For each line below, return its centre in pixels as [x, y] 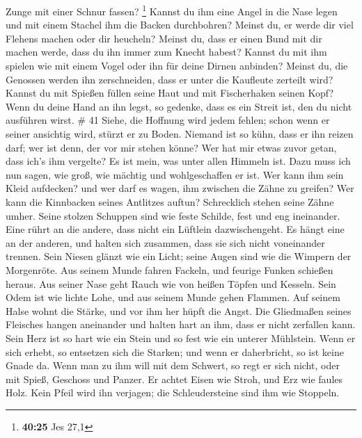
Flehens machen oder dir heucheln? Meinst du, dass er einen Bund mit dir [164, 38]
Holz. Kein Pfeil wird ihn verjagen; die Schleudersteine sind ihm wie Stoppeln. [173, 392]
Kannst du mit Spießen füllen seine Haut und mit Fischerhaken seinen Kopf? [170, 93]
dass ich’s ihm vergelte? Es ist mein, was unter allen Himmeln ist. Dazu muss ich [178, 161]
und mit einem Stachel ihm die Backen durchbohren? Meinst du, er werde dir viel [180, 25]
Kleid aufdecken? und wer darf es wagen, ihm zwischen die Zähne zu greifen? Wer [180, 188]
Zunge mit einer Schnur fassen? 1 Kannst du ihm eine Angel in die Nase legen [172, 10]
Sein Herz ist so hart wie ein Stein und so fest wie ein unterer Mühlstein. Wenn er [181, 338]
